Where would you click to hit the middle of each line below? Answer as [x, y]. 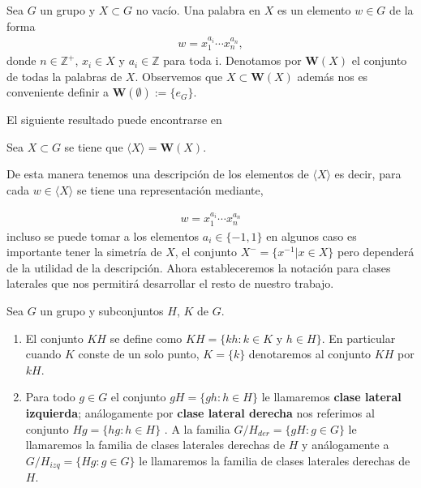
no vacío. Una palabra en [198, 10]
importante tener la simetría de [84, 252]
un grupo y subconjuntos [102, 310]
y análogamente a [346, 445]
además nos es [333, 76]
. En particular [359, 338]
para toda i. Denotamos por [232, 60]
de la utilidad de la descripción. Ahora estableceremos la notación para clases [199, 267]
